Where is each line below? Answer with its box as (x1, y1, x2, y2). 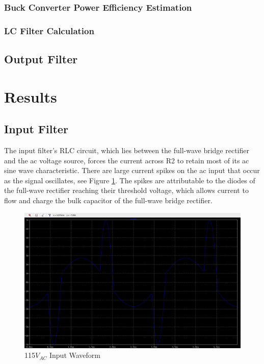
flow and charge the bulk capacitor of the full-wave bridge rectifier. (4, 195, 213, 206)
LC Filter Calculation (4, 24, 94, 37)
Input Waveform (49, 350, 100, 360)
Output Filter (4, 51, 78, 67)
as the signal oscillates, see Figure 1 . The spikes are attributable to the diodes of (4, 175, 255, 185)
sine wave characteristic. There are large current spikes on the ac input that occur (4, 165, 260, 176)
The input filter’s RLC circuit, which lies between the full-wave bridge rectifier (4, 145, 249, 156)
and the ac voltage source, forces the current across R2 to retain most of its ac (4, 155, 249, 165)
